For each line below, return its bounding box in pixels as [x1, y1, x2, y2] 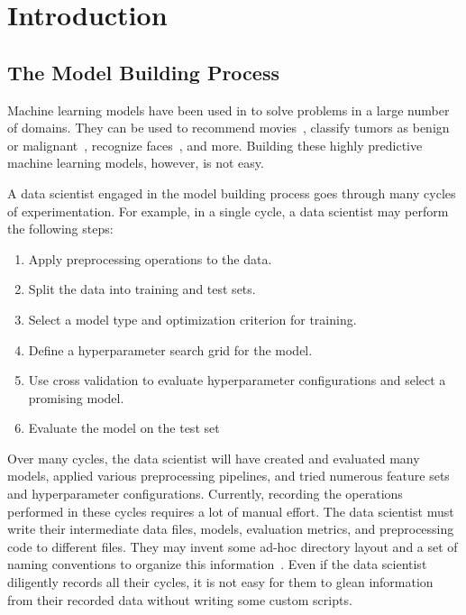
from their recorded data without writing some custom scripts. [7, 590, 352, 609]
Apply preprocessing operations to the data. [28, 249, 272, 268]
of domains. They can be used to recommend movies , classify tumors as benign [7, 118, 450, 137]
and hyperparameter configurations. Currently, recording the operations [7, 484, 403, 503]
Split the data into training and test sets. [28, 280, 256, 298]
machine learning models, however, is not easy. [7, 153, 264, 172]
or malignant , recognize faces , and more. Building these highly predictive [7, 135, 423, 154]
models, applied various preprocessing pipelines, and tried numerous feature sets [7, 466, 450, 485]
